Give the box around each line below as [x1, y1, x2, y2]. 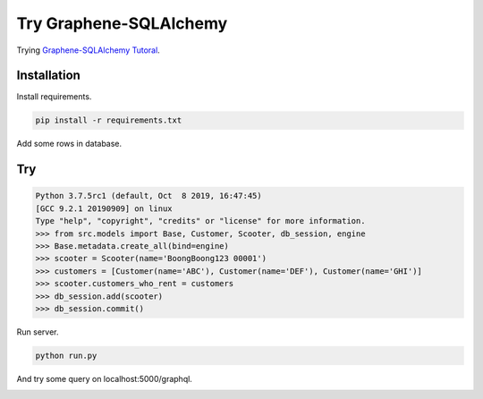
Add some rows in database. [16, 139, 123, 149]
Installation [16, 68, 80, 83]
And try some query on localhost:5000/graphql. [16, 373, 192, 384]
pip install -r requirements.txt [35, 115, 182, 125]
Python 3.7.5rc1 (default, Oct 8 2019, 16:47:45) [35, 191, 263, 201]
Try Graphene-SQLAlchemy [16, 13, 228, 33]
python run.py [35, 350, 97, 361]
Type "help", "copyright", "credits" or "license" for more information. [35, 216, 366, 226]
